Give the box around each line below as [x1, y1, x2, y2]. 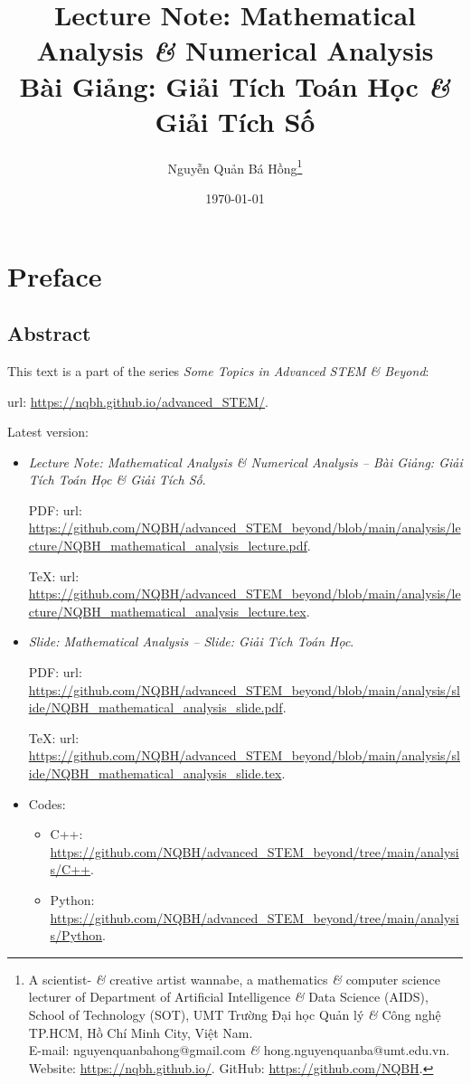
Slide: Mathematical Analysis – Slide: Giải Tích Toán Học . [28, 632, 354, 651]
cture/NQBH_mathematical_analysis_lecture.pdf [28, 536, 307, 555]
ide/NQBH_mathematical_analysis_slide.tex [28, 764, 282, 783]
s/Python [50, 926, 103, 945]
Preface [7, 257, 102, 294]
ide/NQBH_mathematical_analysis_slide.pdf [28, 698, 283, 717]
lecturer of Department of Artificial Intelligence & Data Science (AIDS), [28, 987, 429, 1006]
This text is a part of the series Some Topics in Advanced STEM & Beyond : [7, 361, 429, 380]
